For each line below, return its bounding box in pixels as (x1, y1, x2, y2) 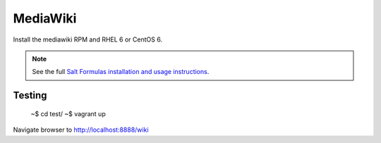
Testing (13, 89, 47, 101)
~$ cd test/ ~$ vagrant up (30, 109, 106, 118)
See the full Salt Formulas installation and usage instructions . (32, 68, 210, 76)
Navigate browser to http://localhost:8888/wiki (13, 125, 149, 134)
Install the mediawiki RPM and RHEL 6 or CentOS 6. (13, 35, 162, 44)
